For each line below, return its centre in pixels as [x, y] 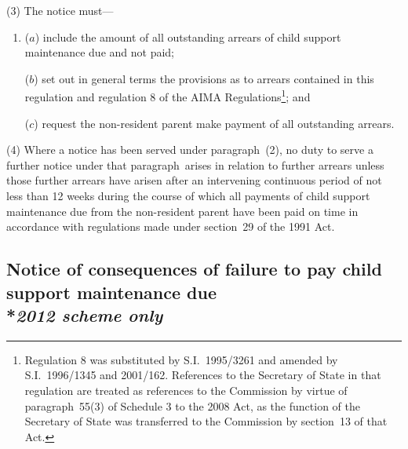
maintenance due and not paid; [99, 52]
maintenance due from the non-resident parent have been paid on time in [182, 211]
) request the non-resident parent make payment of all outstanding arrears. [214, 123]
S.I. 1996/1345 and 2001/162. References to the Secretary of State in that [203, 375]
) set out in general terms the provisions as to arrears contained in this [204, 78]
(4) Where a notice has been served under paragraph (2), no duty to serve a [190, 150]
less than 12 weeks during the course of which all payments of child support [188, 195]
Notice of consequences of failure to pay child [194, 269]
